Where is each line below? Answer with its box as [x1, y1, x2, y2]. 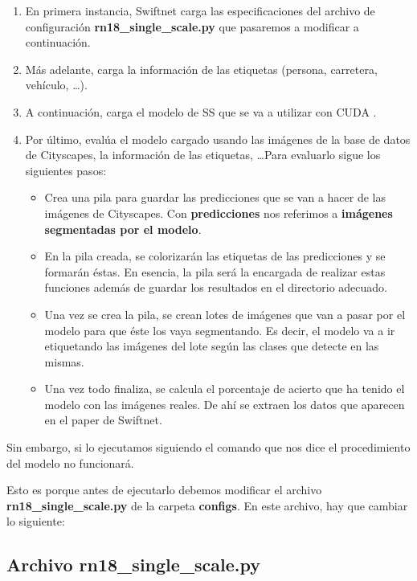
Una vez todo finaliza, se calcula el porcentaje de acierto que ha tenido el [44, 380, 405, 397]
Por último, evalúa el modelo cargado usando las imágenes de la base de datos [25, 130, 411, 147]
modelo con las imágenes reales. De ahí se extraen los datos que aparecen [44, 395, 405, 412]
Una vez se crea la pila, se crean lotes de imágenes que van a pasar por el [44, 305, 406, 322]
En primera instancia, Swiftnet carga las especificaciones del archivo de [25, 2, 375, 18]
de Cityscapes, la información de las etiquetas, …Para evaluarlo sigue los [25, 146, 381, 163]
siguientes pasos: [25, 162, 107, 178]
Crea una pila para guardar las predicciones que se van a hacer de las [44, 189, 386, 206]
